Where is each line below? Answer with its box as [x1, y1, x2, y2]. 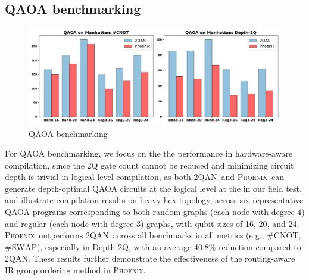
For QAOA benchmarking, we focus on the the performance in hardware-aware [5, 147, 293, 160]
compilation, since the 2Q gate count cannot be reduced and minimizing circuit [5, 158, 294, 171]
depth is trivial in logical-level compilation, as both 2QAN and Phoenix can [5, 170, 284, 183]
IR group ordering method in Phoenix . [5, 264, 146, 276]
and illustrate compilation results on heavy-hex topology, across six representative [5, 194, 304, 206]
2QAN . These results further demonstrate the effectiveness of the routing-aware [5, 252, 295, 265]
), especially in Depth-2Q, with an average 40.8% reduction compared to [36, 240, 301, 253]
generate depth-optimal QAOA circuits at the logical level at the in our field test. [5, 182, 302, 194]
